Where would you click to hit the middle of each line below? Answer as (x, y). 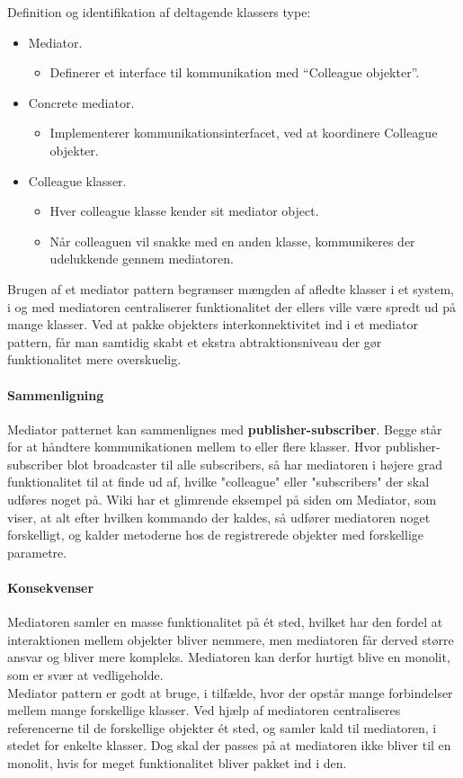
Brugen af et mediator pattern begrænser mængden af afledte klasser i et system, (231, 288)
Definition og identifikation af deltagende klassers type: (159, 12)
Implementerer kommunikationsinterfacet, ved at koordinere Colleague (244, 133)
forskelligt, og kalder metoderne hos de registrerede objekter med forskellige (215, 535)
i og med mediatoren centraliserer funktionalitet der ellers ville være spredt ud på (232, 306)
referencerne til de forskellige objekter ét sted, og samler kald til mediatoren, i (222, 727)
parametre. (37, 552)
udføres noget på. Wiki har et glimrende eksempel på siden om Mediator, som (222, 500)
